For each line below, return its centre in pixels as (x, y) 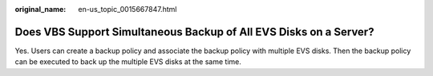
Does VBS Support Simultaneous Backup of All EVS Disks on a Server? (194, 32)
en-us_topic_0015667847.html (127, 9)
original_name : (40, 9)
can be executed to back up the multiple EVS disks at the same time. (128, 62)
